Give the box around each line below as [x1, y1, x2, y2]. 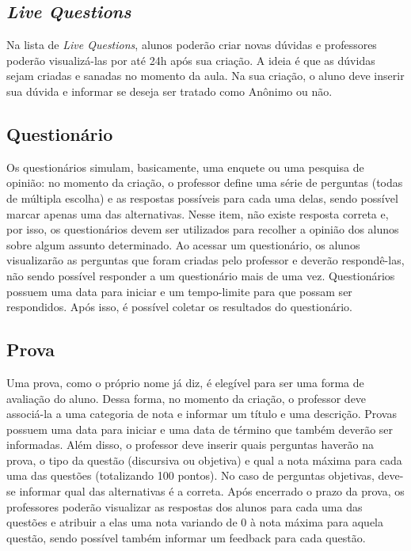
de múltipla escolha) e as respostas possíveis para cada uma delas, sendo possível [6, 189, 398, 206]
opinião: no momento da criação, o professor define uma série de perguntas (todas [6, 174, 403, 191]
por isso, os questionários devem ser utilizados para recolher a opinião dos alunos [6, 221, 399, 237]
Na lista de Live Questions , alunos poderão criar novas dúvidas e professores [6, 36, 377, 53]
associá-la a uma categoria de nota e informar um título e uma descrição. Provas [6, 405, 397, 422]
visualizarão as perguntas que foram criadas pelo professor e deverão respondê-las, [6, 252, 405, 268]
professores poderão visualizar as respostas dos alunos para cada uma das [6, 498, 363, 515]
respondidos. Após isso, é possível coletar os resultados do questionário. [6, 298, 352, 315]
